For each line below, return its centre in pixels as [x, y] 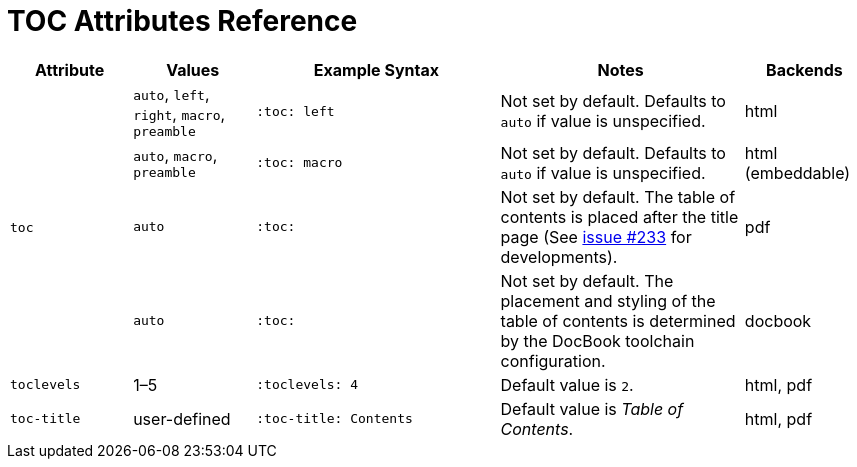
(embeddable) [797, 172]
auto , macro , [175, 155]
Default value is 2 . [567, 384]
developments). [559, 256]
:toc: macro [299, 163]
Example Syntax [376, 69]
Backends [804, 69]
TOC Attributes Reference [182, 21]
